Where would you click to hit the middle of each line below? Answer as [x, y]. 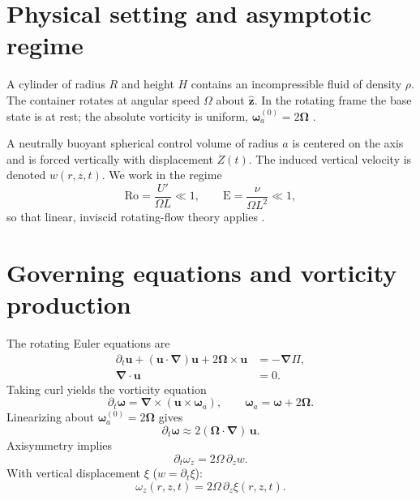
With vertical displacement [74, 473]
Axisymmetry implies [60, 445]
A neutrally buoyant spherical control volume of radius [143, 143]
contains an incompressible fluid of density [296, 84]
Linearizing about [50, 417]
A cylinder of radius [56, 84]
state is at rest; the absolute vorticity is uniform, [127, 115]
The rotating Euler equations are [88, 343]
